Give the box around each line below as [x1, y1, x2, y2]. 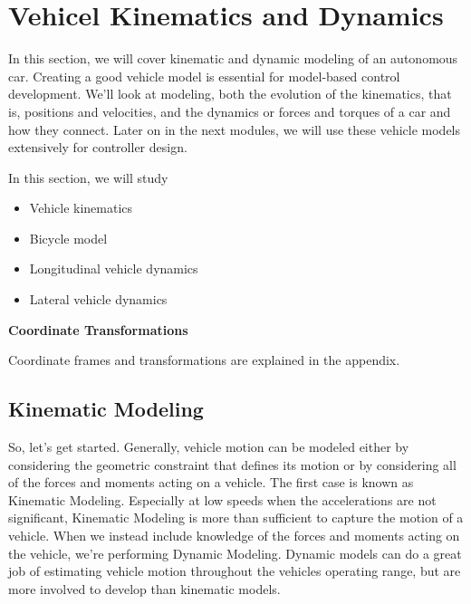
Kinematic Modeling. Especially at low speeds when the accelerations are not [8, 490, 437, 509]
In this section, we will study [8, 168, 168, 187]
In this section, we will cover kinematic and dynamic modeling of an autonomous [8, 49, 458, 68]
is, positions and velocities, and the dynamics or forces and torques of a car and [8, 101, 451, 120]
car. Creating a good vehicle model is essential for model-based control [8, 66, 400, 85]
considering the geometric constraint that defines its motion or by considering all [8, 455, 457, 474]
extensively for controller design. [8, 138, 187, 157]
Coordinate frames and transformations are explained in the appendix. [8, 350, 400, 369]
